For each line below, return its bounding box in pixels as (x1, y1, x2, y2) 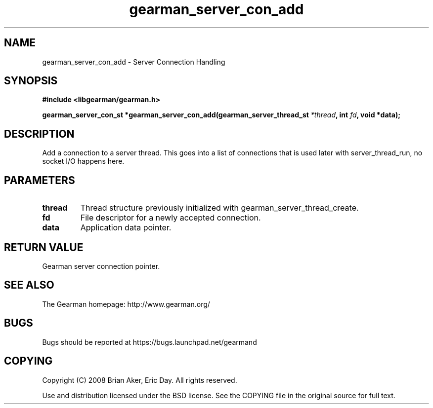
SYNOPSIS (4, 74, 58, 87)
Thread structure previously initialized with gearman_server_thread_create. (80, 203, 359, 213)
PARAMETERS (4, 174, 75, 186)
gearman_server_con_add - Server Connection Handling (42, 57, 225, 66)
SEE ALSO (4, 279, 54, 292)
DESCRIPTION (4, 127, 75, 140)
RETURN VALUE (4, 241, 84, 254)
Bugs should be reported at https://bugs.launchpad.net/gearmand (42, 337, 257, 346)
